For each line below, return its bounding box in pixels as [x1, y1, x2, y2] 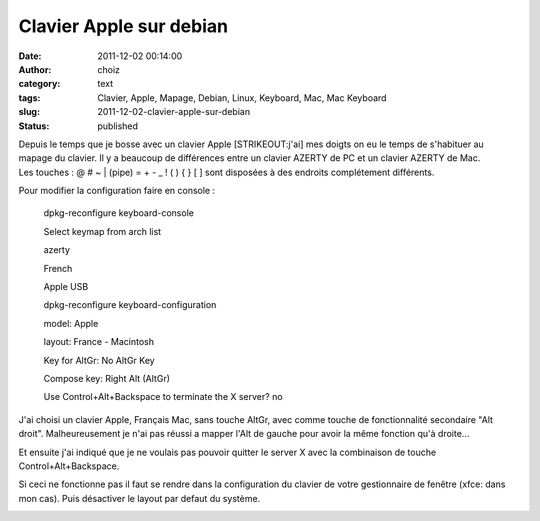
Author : [18, 63, 52, 75]
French [43, 262, 73, 274]
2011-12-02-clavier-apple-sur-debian [97, 106, 250, 118]
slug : [18, 106, 40, 118]
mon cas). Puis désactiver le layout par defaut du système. [18, 492, 261, 504]
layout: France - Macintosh [43, 336, 155, 348]
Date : [18, 50, 42, 62]
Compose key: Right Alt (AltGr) [43, 372, 170, 384]
